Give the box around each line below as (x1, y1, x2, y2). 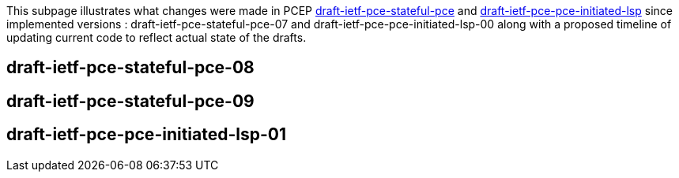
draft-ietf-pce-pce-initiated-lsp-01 (6, 124, 287, 145)
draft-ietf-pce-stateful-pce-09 (6, 91, 255, 111)
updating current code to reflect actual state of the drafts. (6, 31, 307, 44)
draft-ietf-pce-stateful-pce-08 (6, 57, 255, 78)
